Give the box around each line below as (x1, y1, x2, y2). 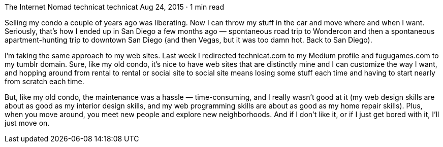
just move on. (5, 119, 50, 127)
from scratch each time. (5, 77, 84, 86)
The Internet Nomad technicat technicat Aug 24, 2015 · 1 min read (5, 3, 225, 11)
